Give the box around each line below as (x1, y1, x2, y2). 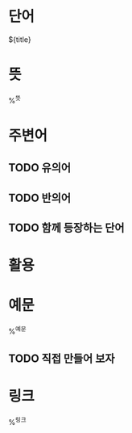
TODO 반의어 (8, 191, 71, 204)
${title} (8, 34, 31, 44)
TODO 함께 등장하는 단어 (8, 221, 125, 234)
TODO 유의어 (8, 161, 71, 174)
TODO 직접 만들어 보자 (8, 352, 115, 366)
